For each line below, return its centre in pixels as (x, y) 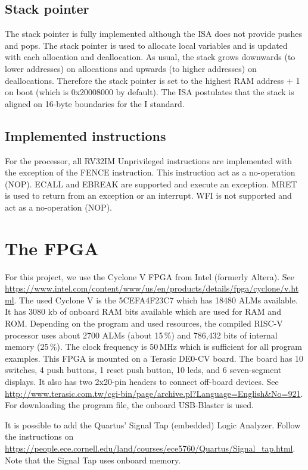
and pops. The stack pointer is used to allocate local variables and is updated (146, 45)
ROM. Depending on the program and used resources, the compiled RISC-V (144, 323)
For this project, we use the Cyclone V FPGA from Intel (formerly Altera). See (150, 276)
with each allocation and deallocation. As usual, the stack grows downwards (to (150, 57)
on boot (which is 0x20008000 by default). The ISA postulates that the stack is (150, 92)
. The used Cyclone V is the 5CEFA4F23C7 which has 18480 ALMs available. (156, 300)
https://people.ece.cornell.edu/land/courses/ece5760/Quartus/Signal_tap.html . (150, 448)
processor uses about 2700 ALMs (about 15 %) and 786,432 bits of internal (141, 335)
